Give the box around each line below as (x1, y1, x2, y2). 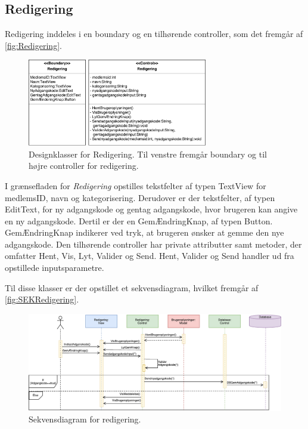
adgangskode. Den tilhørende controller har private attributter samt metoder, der (5, 237, 302, 250)
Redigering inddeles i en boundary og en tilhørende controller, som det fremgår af (5, 27, 303, 40)
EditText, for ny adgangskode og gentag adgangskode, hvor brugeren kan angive (5, 203, 298, 215)
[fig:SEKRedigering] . (5, 293, 79, 305)
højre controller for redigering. (29, 159, 139, 172)
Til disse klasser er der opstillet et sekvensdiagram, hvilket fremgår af (5, 281, 259, 294)
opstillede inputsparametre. (5, 261, 104, 274)
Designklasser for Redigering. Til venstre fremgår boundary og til (29, 147, 267, 160)
